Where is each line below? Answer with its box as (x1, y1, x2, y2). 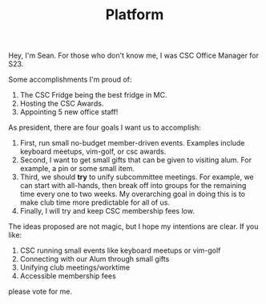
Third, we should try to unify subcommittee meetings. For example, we (19, 172, 254, 182)
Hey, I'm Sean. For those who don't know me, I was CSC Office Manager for (8, 50, 259, 61)
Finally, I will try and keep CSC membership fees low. (19, 206, 195, 216)
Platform (105, 6, 164, 24)
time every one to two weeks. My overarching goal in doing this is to (19, 190, 246, 199)
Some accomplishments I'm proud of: (8, 74, 132, 85)
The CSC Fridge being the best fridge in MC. (19, 90, 167, 100)
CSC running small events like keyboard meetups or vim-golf (19, 246, 221, 255)
